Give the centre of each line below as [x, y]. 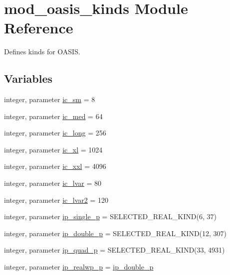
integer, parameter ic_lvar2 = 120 [56, 200]
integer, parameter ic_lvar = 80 [53, 183]
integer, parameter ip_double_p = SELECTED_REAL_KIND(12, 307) [115, 233]
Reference [39, 28]
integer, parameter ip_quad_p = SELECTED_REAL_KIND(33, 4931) [115, 250]
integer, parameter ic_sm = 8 [50, 99]
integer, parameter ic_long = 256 [55, 133]
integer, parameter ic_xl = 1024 [53, 149]
